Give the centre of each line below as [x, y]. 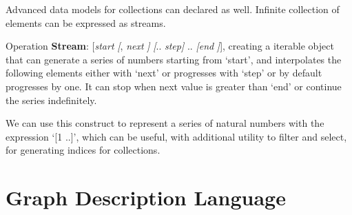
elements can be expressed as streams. [86, 22]
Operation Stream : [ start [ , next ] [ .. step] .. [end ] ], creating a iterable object [170, 46]
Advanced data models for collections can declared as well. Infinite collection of [173, 9]
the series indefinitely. [51, 100]
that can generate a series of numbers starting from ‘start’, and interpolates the [174, 59]
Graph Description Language [146, 197]
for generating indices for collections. [83, 150]
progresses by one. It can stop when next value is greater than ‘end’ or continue [174, 86]
